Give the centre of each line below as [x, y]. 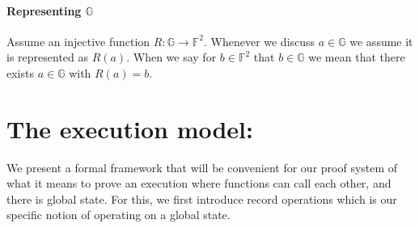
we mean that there [357, 57]
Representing [44, 10]
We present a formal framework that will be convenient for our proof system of [202, 167]
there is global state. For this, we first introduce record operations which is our [202, 198]
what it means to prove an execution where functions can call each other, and [199, 183]
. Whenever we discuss [259, 41]
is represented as [48, 57]
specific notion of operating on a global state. [119, 215]
